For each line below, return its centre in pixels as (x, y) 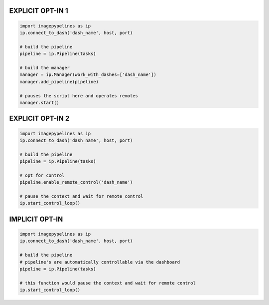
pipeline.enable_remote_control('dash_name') (76, 182)
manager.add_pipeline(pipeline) (59, 82)
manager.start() (40, 103)
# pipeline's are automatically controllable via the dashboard (100, 262)
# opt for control (42, 175)
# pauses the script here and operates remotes (79, 96)
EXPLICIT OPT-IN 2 (39, 119)
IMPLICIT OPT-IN (36, 219)
